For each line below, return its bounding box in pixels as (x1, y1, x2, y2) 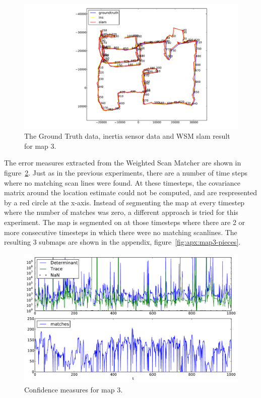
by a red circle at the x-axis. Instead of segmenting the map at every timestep (4, 197, 245, 207)
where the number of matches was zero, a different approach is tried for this (4, 207, 238, 217)
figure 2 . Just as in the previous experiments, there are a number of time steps (4, 167, 248, 178)
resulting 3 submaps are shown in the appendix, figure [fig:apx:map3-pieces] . (4, 237, 241, 247)
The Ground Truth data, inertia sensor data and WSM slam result (24, 131, 230, 141)
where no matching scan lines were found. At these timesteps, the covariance (4, 177, 241, 188)
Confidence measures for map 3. (24, 384, 123, 394)
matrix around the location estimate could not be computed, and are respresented (4, 187, 257, 198)
